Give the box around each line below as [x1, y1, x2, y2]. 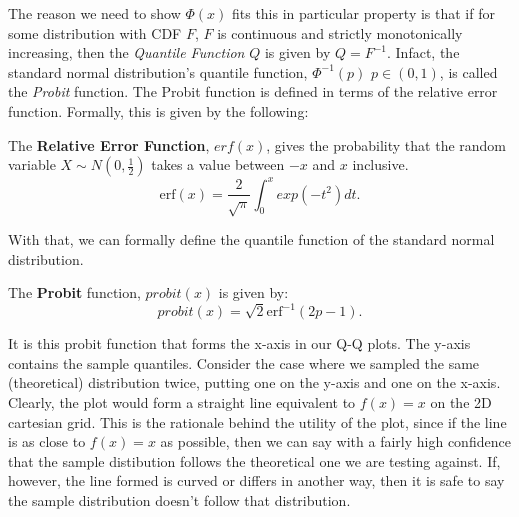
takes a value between [151, 154, 285, 175]
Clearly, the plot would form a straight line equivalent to [8, 392, 356, 413]
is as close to [8, 431, 86, 452]
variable [8, 154, 56, 175]
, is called [439, 61, 498, 82]
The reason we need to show [8, 3, 181, 23]
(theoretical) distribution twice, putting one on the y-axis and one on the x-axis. [8, 372, 501, 393]
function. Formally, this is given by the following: [8, 100, 309, 121]
